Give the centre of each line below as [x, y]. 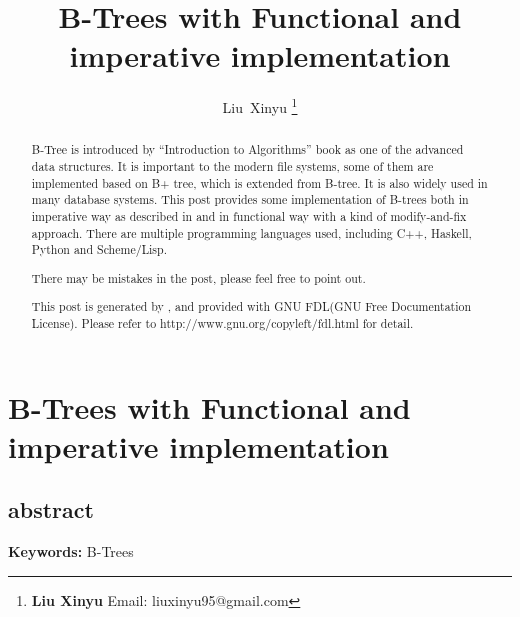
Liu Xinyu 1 [260, 105]
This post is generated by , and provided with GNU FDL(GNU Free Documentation [251, 306]
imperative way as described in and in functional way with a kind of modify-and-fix [249, 215]
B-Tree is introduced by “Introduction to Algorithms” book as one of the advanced [247, 149]
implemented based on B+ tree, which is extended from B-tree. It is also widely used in [259, 182]
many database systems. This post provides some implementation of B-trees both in [250, 199]
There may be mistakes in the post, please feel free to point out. [198, 277]
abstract [51, 509]
